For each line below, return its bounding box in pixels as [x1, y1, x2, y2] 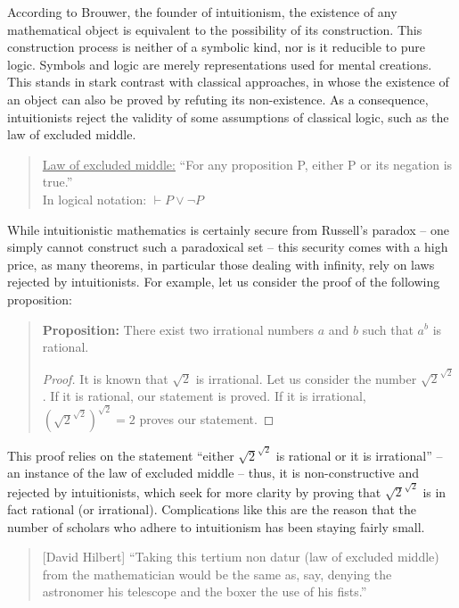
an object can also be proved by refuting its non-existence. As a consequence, [7, 89, 429, 108]
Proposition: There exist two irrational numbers [42, 320, 315, 338]
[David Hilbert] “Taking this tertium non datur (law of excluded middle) [42, 547, 439, 566]
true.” [42, 172, 73, 191]
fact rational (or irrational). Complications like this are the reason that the [7, 500, 416, 519]
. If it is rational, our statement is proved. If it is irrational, [42, 386, 366, 404]
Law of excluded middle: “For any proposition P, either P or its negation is [42, 154, 453, 173]
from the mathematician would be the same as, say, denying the [42, 564, 392, 583]
